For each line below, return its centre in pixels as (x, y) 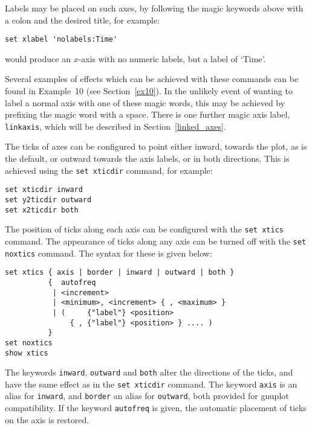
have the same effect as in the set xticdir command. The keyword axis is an (151, 384)
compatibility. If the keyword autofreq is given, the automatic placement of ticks (156, 408)
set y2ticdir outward (48, 200)
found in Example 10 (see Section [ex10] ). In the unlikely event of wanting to (149, 91)
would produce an (38, 58)
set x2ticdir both (42, 210)
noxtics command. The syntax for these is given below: (109, 253)
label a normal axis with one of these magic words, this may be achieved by (145, 102)
